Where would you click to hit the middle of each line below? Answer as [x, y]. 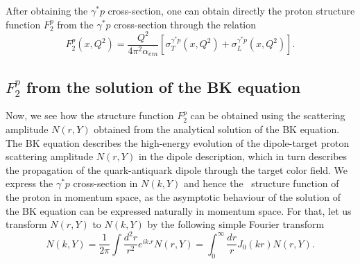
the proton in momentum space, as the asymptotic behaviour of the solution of [173, 196]
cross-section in [105, 183]
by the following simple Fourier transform [236, 224]
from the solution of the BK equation [164, 86]
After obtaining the [47, 10]
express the [29, 183]
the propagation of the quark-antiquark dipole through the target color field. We [177, 169]
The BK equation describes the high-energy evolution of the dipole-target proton [178, 142]
